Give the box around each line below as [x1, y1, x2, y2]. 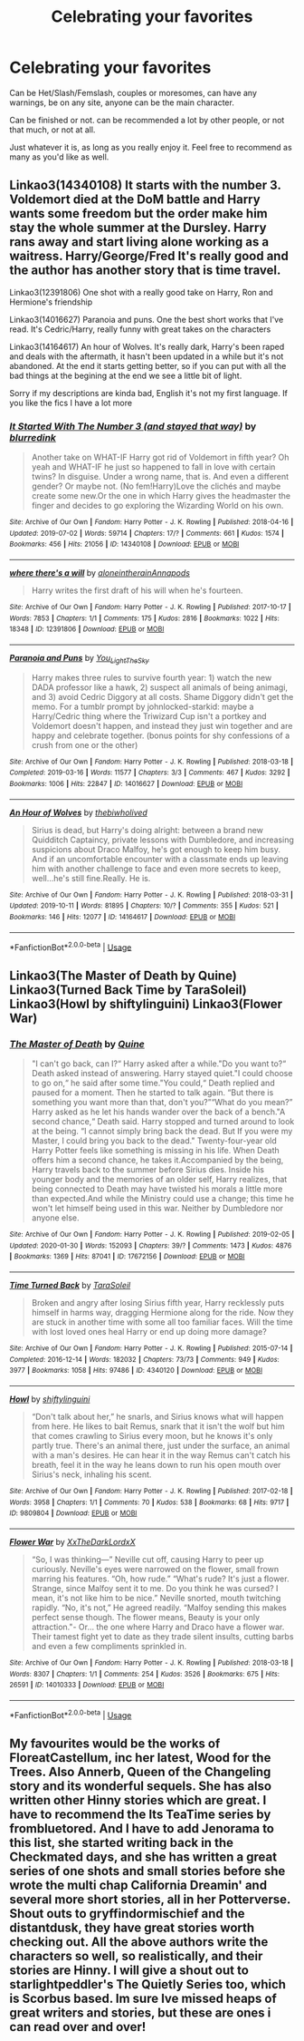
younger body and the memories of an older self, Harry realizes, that [31, 1174, 288, 1185]
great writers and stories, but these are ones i [9, 2005, 271, 2020]
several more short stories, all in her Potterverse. [9, 1891, 291, 1907]
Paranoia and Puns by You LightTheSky [9, 652, 149, 666]
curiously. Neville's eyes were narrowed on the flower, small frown [31, 1563, 280, 1574]
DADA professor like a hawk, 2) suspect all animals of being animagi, [31, 682, 288, 693]
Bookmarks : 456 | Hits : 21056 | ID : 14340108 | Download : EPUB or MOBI [9, 539, 240, 549]
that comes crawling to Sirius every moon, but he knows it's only [31, 1431, 273, 1441]
